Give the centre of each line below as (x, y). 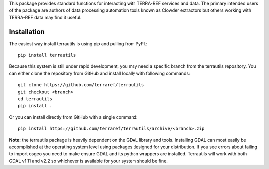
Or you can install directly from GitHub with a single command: (73, 117)
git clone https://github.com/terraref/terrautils (81, 85)
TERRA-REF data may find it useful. (45, 17)
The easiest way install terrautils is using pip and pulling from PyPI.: (78, 44)
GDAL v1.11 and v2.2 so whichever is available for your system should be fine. (88, 161)
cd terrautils (35, 99)
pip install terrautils (47, 55)
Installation (27, 32)
